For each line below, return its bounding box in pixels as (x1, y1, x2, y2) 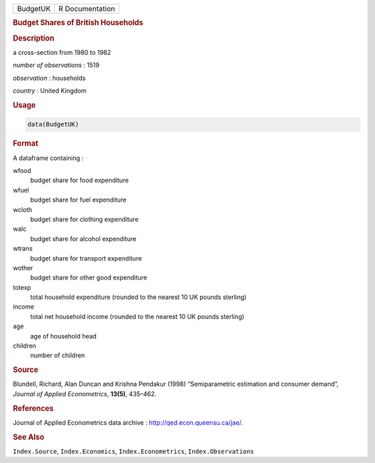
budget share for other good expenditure (30, 273, 147, 282)
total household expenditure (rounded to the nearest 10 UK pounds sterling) (30, 293, 247, 302)
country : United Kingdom (12, 87, 87, 95)
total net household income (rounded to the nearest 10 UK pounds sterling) (30, 312, 244, 320)
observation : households (12, 74, 86, 82)
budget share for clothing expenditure (30, 215, 139, 223)
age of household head (30, 332, 97, 340)
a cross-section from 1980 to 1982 (12, 48, 111, 56)
